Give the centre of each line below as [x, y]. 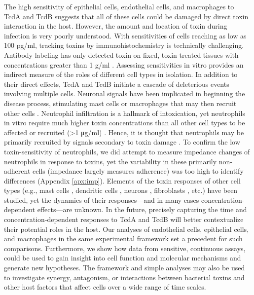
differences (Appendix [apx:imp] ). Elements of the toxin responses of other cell [122, 180]
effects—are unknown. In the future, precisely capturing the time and [142, 209]
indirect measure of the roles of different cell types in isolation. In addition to [121, 74]
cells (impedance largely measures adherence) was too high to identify [138, 171]
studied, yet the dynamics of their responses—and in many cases [102, 200]
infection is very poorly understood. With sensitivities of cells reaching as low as [125, 35]
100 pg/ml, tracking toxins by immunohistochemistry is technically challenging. [124, 45]
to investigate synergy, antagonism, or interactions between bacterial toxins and [124, 277]
